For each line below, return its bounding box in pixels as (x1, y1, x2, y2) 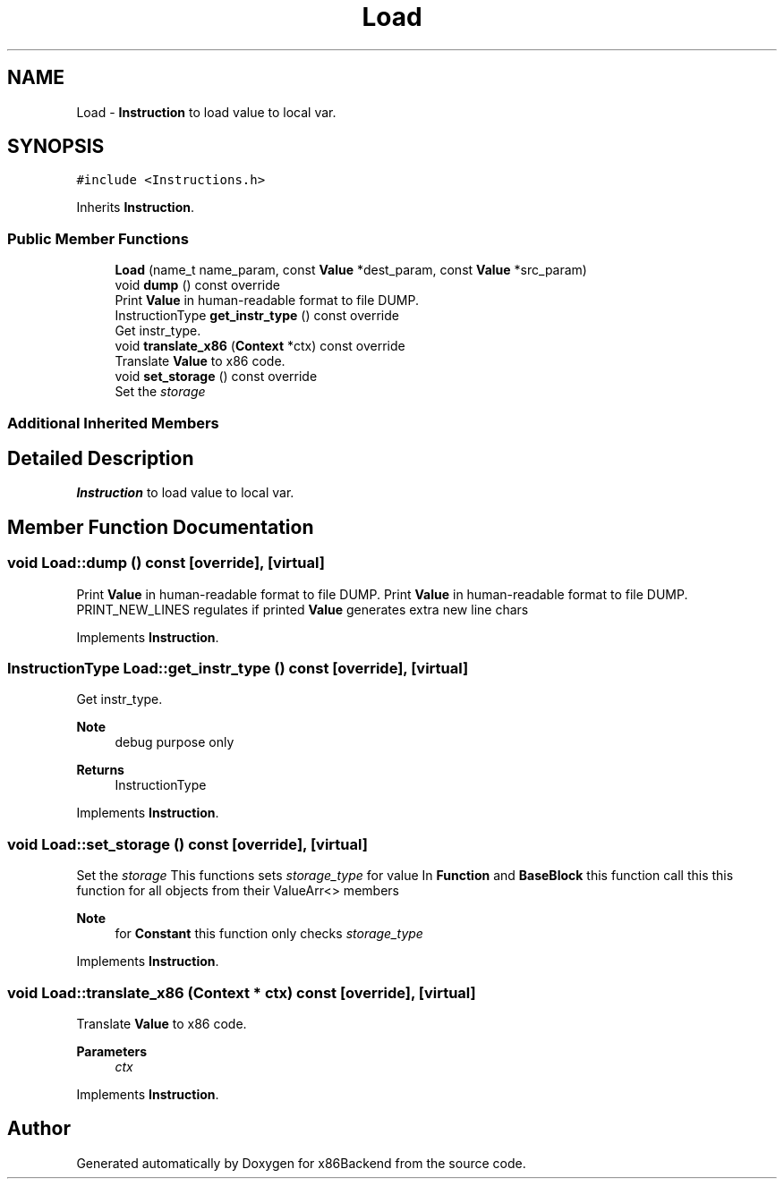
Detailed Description (7, 446, 194, 470)
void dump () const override (115, 277, 280, 293)
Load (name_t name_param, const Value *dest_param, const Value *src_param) (115, 262, 587, 278)
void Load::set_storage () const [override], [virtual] (7, 834, 368, 853)
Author (7, 1117, 71, 1140)
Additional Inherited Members (7, 413, 219, 432)
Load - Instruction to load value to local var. (76, 104, 337, 120)
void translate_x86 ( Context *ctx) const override (115, 338, 405, 354)
